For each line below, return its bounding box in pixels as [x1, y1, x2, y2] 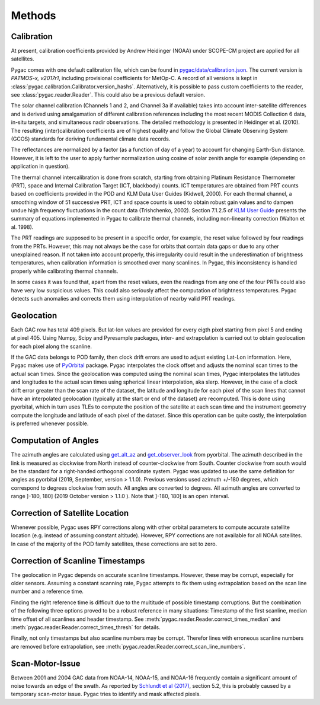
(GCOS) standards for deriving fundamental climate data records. [11, 135, 171, 142]
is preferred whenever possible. [11, 420, 89, 427]
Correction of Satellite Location [11, 508, 129, 518]
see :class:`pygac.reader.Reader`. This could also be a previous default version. [11, 91, 206, 98]
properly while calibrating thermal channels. [11, 267, 119, 275]
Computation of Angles [11, 436, 99, 446]
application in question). [11, 163, 71, 170]
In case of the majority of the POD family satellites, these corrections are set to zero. [11, 540, 217, 547]
